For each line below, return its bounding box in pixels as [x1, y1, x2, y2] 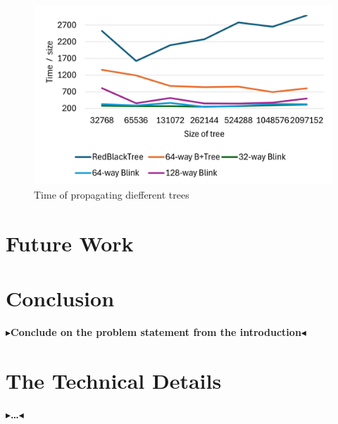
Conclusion [6, 283, 115, 312]
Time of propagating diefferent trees [34, 187, 189, 201]
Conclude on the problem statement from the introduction [11, 324, 301, 339]
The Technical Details [6, 366, 222, 394]
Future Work [6, 228, 134, 257]
